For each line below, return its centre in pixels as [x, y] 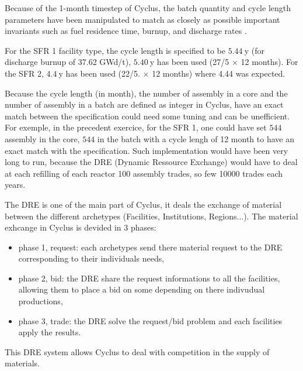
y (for [254, 50]
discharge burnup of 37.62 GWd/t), [68, 62]
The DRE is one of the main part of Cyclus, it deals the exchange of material [143, 204]
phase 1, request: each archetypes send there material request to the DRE [150, 247]
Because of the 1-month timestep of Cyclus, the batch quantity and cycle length [148, 8]
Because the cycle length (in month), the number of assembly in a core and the [146, 93]
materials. [22, 363]
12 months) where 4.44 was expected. [219, 73]
